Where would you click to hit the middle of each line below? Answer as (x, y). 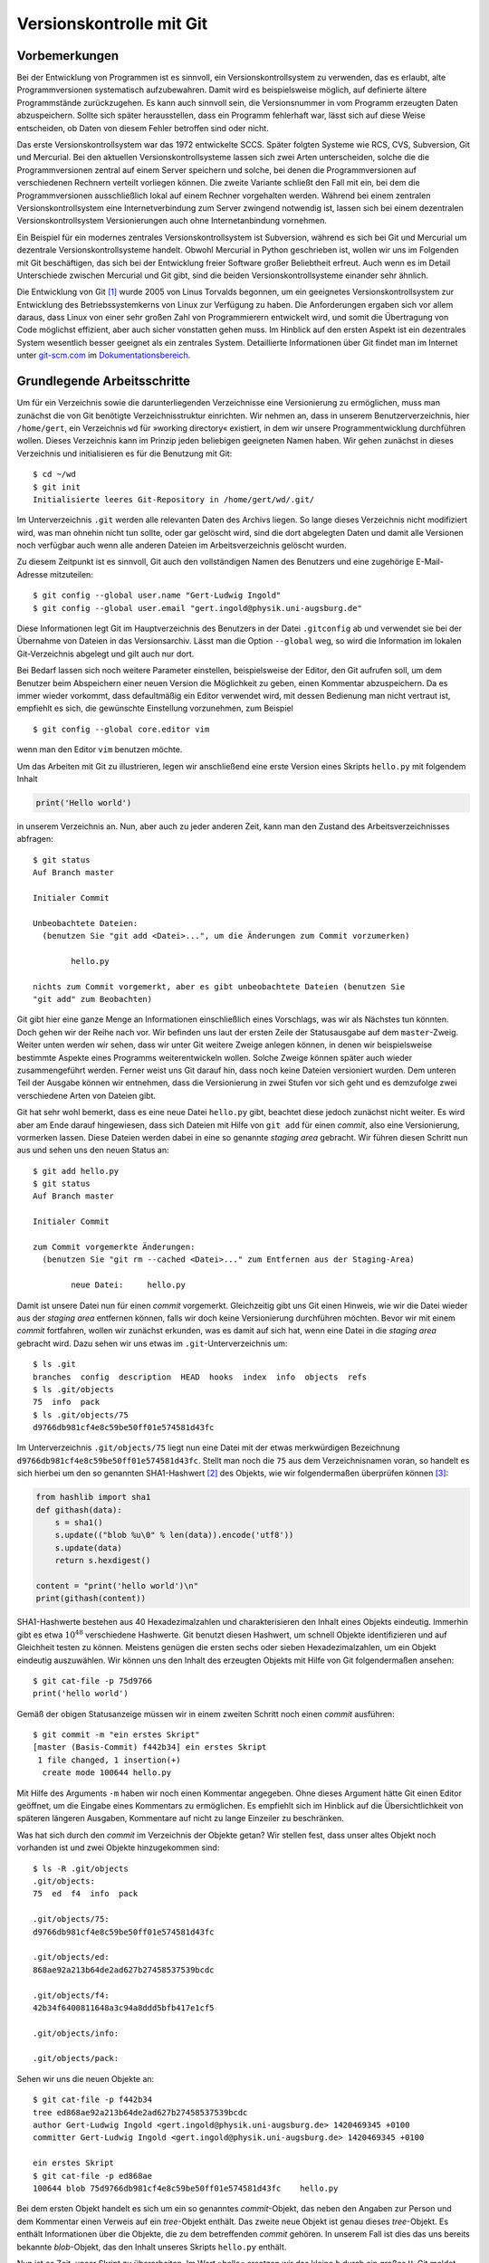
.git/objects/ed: (71, 1957)
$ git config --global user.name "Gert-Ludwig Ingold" (157, 596)
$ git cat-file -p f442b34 (93, 2100)
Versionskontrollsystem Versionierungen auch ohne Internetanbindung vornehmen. (172, 221)
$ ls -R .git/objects (81, 1868)
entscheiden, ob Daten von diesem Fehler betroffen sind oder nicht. (143, 128)
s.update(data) (88, 1547)
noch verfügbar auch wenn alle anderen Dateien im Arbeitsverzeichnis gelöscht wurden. (182, 545)
